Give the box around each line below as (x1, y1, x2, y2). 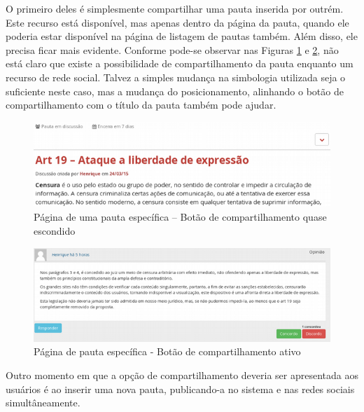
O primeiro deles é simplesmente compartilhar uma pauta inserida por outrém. (6, 1, 344, 15)
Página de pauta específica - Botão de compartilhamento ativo (34, 344, 301, 359)
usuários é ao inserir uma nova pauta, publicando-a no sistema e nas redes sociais (6, 381, 355, 396)
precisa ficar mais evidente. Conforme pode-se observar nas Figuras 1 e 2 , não (6, 42, 339, 57)
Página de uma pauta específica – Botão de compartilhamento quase (34, 210, 327, 224)
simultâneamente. (6, 395, 80, 410)
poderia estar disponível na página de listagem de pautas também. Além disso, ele (6, 29, 358, 43)
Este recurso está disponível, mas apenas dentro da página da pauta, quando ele (6, 15, 349, 29)
